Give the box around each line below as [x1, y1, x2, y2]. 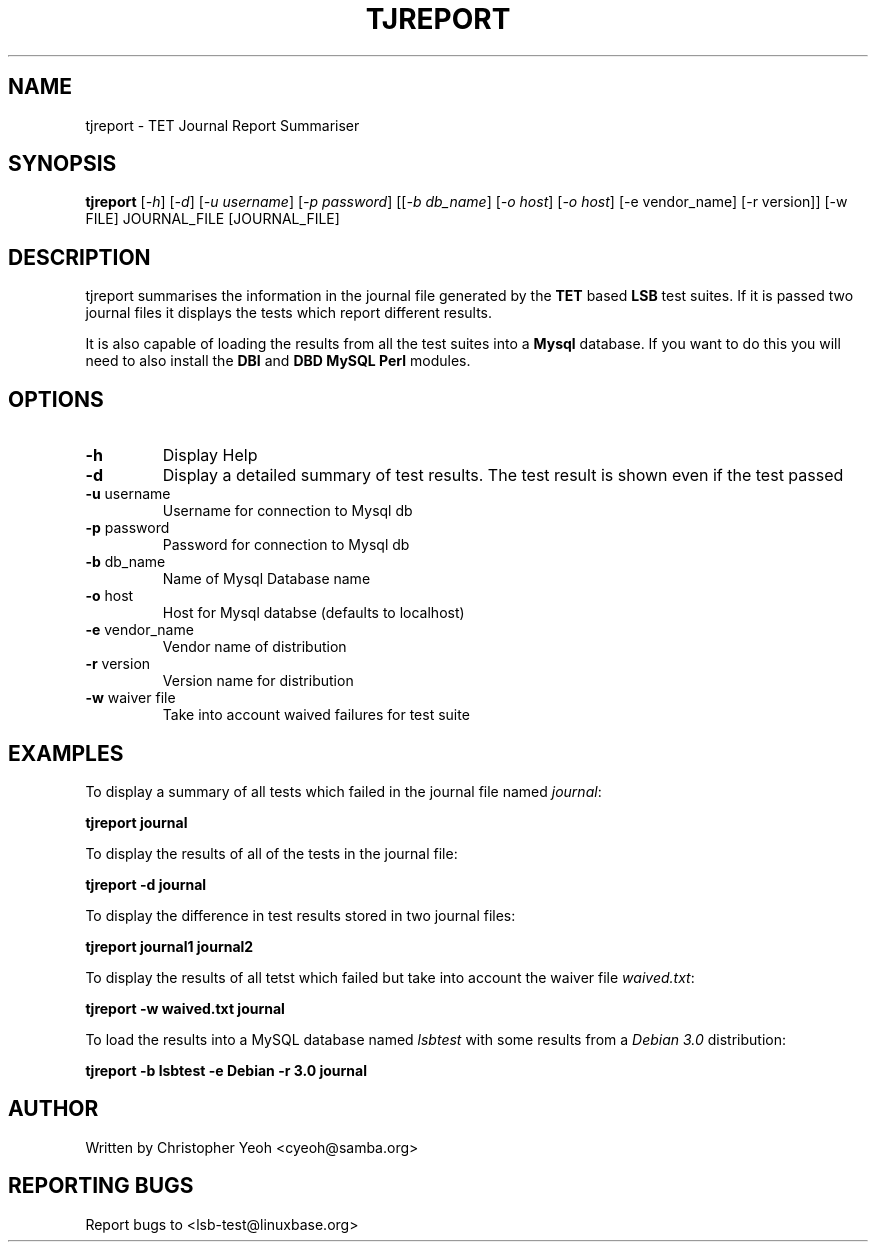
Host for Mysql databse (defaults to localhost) [162, 604, 465, 622]
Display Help [162, 445, 258, 466]
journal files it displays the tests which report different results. [85, 304, 493, 322]
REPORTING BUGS [8, 1173, 194, 1199]
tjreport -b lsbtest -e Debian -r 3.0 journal [85, 1061, 368, 1079]
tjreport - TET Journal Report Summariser [85, 116, 360, 134]
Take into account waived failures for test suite [162, 706, 470, 724]
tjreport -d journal [85, 875, 207, 893]
